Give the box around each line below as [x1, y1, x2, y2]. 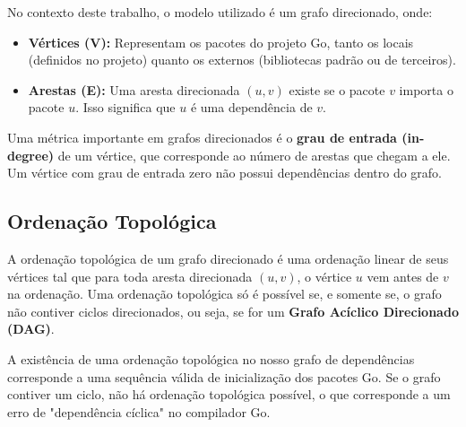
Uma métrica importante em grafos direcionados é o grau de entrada [7, 127, 397, 146]
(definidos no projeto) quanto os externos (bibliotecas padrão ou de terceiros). [28, 50, 456, 69]
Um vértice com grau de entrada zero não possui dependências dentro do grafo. [7, 163, 442, 182]
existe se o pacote [289, 80, 385, 99]
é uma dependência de [190, 98, 313, 117]
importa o [399, 80, 453, 99]
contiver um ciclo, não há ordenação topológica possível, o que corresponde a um [7, 385, 451, 404]
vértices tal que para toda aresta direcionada [7, 266, 253, 285]
